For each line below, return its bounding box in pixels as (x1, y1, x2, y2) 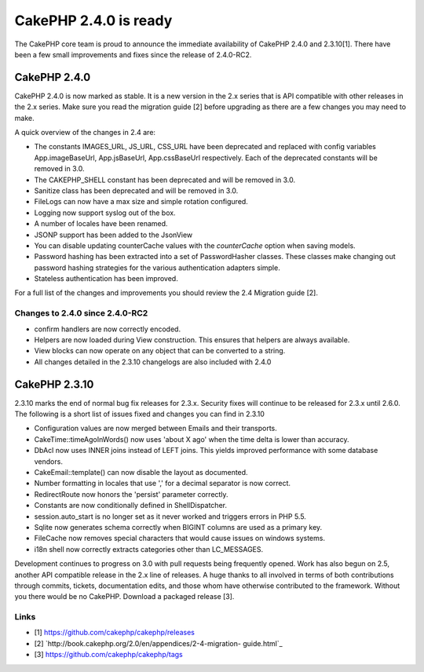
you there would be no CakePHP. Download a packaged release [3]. (14, 592, 235, 601)
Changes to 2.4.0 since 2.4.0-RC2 (14, 308, 148, 319)
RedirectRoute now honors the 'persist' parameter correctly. (34, 489, 228, 499)
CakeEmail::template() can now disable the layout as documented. (34, 468, 248, 477)
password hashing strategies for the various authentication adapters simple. (34, 263, 280, 272)
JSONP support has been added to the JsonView (34, 230, 193, 239)
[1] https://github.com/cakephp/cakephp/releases (34, 628, 196, 637)
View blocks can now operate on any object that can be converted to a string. (34, 346, 286, 356)
